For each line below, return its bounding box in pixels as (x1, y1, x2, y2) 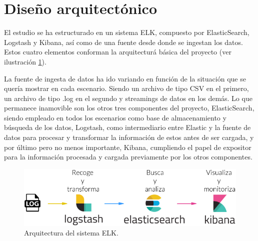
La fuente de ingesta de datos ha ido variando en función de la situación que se (4, 73, 246, 83)
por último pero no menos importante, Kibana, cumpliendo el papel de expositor (4, 141, 251, 152)
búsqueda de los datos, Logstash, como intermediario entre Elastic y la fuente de (4, 122, 251, 132)
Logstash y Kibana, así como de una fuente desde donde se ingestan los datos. (4, 36, 243, 47)
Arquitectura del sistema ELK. (24, 227, 118, 238)
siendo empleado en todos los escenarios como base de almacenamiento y (4, 112, 226, 122)
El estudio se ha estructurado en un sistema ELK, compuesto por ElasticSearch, (4, 27, 249, 37)
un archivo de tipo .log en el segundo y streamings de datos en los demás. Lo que (4, 92, 252, 103)
